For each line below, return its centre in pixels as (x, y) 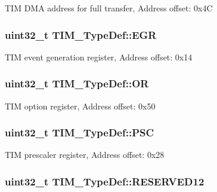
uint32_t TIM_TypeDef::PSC (80, 132)
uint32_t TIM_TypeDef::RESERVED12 (105, 181)
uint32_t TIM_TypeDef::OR (77, 83)
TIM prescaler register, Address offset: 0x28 (85, 155)
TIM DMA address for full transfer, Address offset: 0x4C (109, 8)
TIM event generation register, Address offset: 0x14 (99, 57)
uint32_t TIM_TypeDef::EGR (81, 34)
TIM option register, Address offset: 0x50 (80, 106)
